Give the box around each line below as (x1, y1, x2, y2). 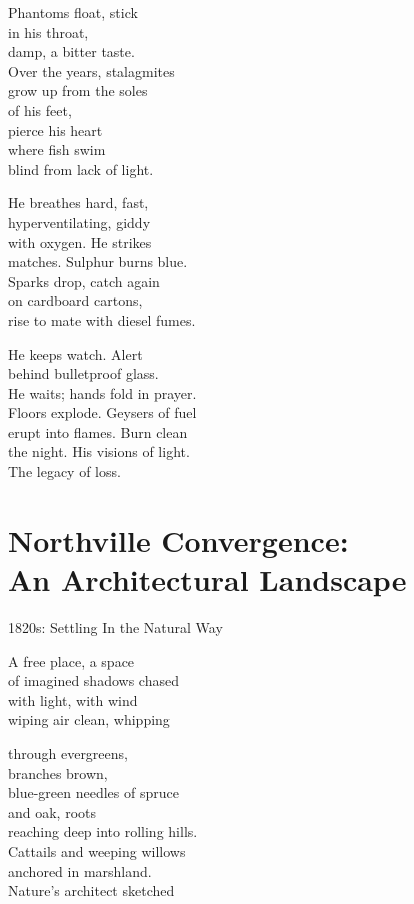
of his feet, (8, 99, 72, 120)
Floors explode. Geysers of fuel (8, 402, 197, 423)
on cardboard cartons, (8, 290, 143, 311)
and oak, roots (8, 801, 97, 822)
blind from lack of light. (8, 158, 154, 179)
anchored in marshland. (8, 860, 152, 881)
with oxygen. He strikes (8, 231, 152, 252)
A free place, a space (8, 650, 135, 671)
